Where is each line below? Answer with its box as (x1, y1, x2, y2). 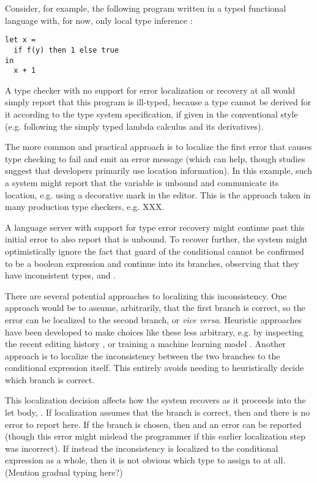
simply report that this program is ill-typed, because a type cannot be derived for (5, 95, 311, 108)
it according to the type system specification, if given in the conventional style (5, 108, 298, 120)
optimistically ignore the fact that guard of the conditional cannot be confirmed (5, 244, 304, 257)
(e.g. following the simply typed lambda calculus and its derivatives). (5, 119, 264, 132)
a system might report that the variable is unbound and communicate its (5, 176, 279, 189)
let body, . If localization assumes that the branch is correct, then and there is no (5, 406, 310, 419)
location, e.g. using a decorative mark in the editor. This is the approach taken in (5, 188, 311, 201)
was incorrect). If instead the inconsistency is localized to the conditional (5, 441, 278, 454)
